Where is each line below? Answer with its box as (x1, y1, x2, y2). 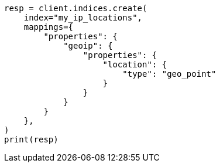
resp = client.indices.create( (4, 4, 147, 13)
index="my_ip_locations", (23, 13, 143, 22)
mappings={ (23, 22, 74, 32)
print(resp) (4, 135, 59, 144)
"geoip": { (63, 41, 113, 50)
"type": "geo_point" (122, 69, 216, 79)
